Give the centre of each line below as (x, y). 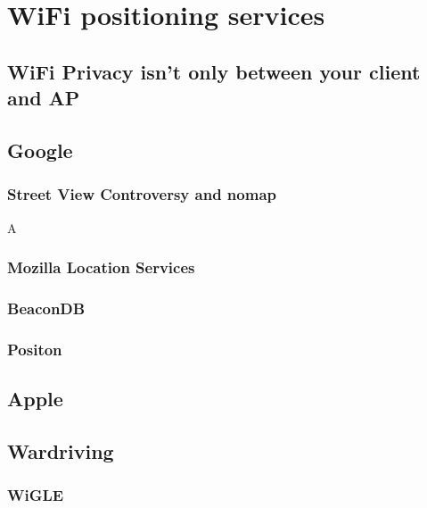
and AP (44, 98)
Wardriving (61, 450)
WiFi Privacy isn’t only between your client (214, 71)
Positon (35, 349)
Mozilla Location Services (101, 267)
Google (40, 150)
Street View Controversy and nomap (142, 194)
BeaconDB (46, 308)
